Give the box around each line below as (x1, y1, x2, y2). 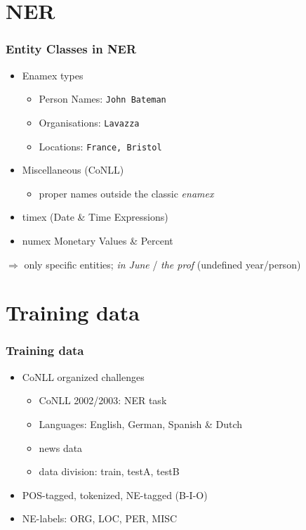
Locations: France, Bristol (39, 138, 162, 153)
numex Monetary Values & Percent (22, 233, 173, 247)
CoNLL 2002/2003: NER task (39, 393, 167, 408)
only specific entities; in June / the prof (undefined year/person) (24, 257, 301, 271)
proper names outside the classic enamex (39, 186, 214, 200)
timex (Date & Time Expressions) (22, 209, 168, 224)
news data (39, 440, 83, 455)
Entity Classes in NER (6, 40, 137, 58)
